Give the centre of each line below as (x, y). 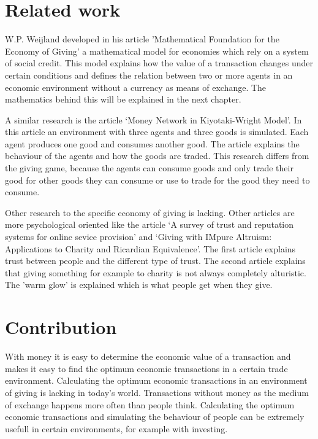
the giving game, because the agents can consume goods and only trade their (149, 168)
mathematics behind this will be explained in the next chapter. (123, 99)
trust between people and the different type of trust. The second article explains (155, 261)
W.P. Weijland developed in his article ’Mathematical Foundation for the (142, 39)
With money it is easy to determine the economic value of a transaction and (148, 356)
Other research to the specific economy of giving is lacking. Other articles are (150, 212)
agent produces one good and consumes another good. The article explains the (152, 143)
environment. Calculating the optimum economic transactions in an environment (156, 380)
